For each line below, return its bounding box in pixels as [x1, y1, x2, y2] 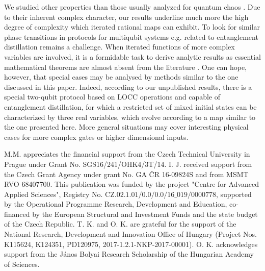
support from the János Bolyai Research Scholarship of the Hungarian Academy [4, 249, 254, 259]
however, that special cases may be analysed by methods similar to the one [4, 71, 238, 82]
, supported [216, 188, 252, 199]
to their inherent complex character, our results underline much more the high [4, 11, 249, 22]
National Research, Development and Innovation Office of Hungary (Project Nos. [4, 229, 257, 239]
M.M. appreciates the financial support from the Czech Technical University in [4, 149, 250, 159]
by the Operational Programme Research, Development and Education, [4, 199, 227, 209]
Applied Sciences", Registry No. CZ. [4, 188, 117, 199]
